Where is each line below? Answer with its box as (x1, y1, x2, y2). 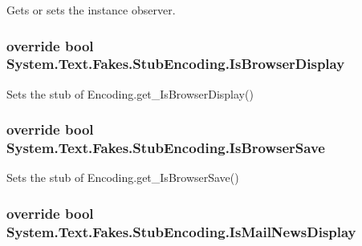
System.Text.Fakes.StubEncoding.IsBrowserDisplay (6, 54, 345, 74)
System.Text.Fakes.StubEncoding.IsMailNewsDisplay (6, 221, 356, 241)
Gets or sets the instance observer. (6, 2, 176, 18)
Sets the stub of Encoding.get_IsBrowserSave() (6, 169, 239, 186)
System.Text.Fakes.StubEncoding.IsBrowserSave (6, 138, 325, 158)
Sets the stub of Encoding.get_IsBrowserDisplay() (6, 85, 254, 102)
